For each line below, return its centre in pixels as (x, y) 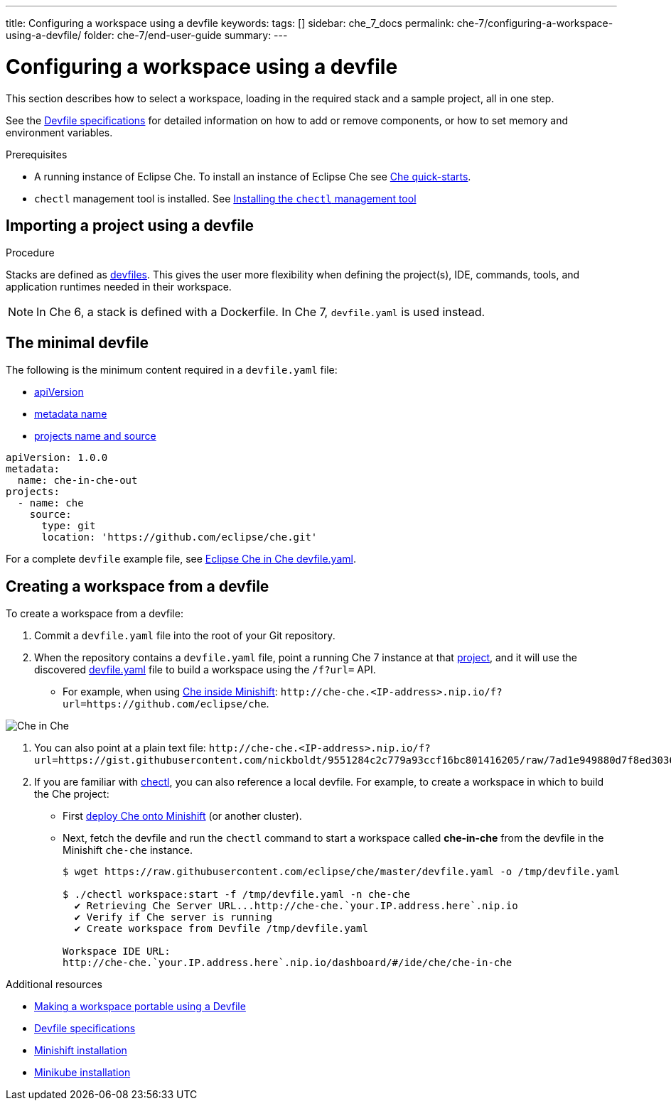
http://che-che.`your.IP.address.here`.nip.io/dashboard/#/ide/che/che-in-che (288, 963)
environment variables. (59, 132)
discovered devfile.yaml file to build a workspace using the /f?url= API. (205, 670)
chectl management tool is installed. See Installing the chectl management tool (225, 198)
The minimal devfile (77, 342)
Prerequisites (37, 154)
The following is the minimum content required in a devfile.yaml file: (172, 370)
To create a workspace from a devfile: (95, 614)
